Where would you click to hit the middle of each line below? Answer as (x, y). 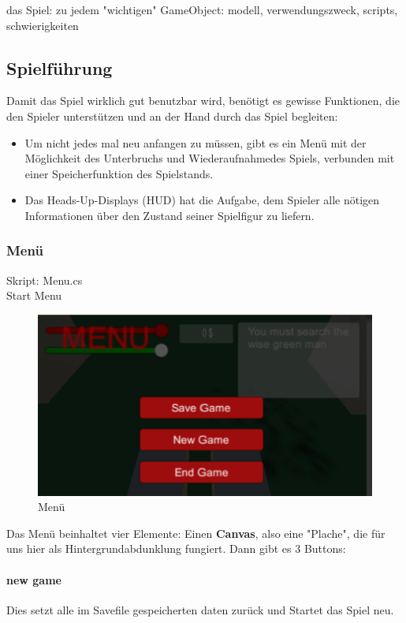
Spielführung (60, 67)
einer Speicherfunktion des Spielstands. (119, 173)
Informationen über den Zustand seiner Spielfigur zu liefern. (169, 215)
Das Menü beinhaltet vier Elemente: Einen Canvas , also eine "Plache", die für (196, 533)
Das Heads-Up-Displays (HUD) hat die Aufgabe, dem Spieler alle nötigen (202, 200)
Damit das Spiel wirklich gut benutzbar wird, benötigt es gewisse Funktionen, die (203, 101)
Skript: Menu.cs (45, 280)
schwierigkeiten (43, 25)
